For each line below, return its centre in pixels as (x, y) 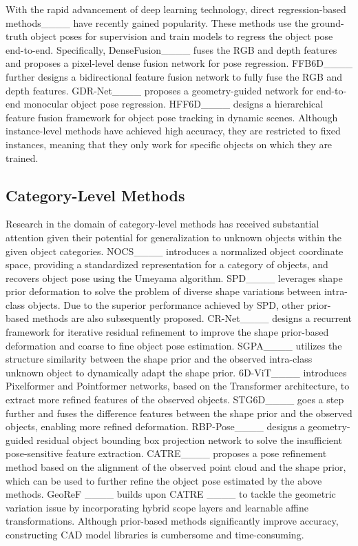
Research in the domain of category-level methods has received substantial (162, 224)
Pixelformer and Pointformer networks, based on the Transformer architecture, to (178, 386)
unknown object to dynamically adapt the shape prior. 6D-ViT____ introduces (176, 372)
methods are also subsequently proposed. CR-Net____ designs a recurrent (192, 318)
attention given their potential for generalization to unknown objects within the (173, 237)
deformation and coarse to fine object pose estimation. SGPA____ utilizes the (174, 345)
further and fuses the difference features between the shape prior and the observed (179, 413)
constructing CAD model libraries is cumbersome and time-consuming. (155, 534)
